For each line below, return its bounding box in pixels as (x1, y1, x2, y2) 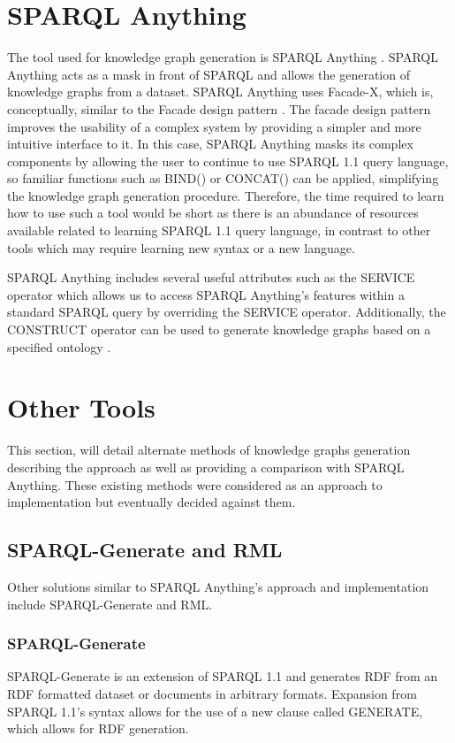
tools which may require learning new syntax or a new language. (7, 238, 355, 257)
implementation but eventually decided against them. (7, 493, 296, 511)
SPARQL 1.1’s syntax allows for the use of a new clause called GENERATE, (7, 701, 423, 720)
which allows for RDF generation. (7, 719, 189, 738)
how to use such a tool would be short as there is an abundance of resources (7, 203, 419, 222)
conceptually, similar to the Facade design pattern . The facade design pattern (7, 99, 431, 118)
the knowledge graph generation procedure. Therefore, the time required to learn (7, 186, 444, 204)
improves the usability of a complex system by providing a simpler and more (7, 117, 421, 135)
